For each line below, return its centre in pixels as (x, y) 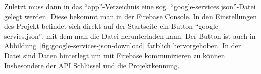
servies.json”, (24, 35)
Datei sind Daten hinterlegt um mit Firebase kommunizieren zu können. (116, 55)
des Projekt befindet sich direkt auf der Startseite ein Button (99, 26)
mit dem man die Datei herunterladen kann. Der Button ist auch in (151, 35)
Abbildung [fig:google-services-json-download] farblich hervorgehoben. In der (123, 46)
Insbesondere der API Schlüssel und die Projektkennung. (92, 65)
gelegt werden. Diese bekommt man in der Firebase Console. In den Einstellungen (131, 16)
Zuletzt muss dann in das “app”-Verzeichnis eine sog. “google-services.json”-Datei (130, 6)
